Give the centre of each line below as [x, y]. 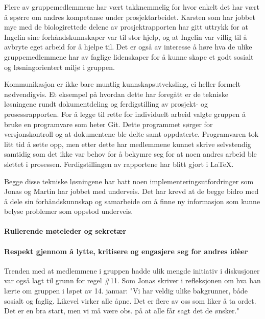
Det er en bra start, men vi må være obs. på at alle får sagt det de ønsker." [122, 311]
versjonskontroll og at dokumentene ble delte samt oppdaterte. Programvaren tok [131, 134]
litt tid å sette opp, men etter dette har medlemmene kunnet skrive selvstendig [128, 144]
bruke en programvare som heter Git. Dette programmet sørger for [109, 124]
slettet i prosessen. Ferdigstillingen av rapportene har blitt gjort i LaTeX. [119, 164]
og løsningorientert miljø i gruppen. [59, 67]
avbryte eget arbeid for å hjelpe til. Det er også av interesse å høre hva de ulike [128, 47]
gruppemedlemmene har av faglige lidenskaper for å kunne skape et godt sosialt [129, 56]
